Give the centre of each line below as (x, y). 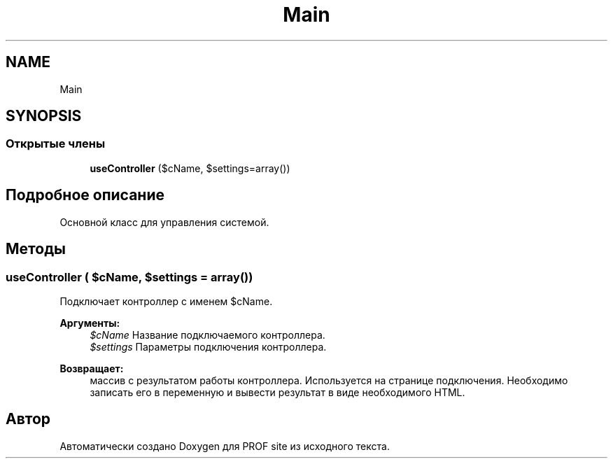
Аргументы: (90, 323)
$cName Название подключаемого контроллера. (207, 335)
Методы (36, 249)
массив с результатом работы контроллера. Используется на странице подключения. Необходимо (329, 380)
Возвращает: (92, 368)
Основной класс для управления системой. (164, 222)
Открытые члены (56, 144)
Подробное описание (85, 195)
